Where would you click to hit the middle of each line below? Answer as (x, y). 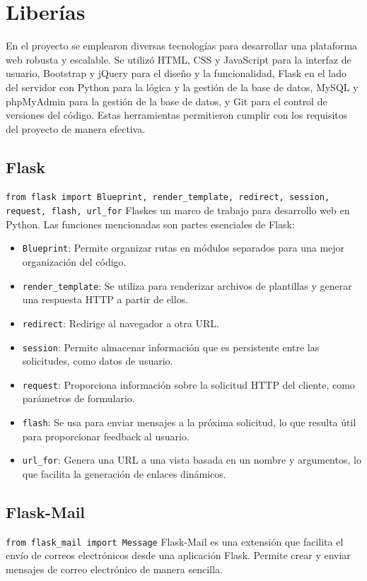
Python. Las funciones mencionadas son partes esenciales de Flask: (150, 224)
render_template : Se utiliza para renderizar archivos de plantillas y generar (187, 285)
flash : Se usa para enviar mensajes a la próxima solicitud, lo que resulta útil (189, 422)
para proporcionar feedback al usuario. (106, 436)
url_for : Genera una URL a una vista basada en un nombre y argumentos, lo (192, 460)
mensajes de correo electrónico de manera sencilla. (114, 569)
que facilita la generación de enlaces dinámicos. (124, 473)
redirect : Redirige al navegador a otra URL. (121, 323)
